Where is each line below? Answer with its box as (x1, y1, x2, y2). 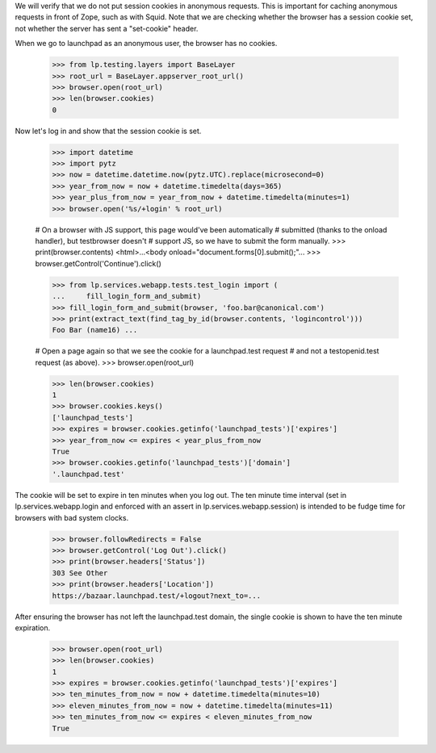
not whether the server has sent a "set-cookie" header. (15, 23, 199, 33)
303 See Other (52, 568, 108, 577)
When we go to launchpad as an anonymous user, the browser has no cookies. (15, 39, 278, 48)
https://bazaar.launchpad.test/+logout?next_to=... (52, 591, 262, 600)
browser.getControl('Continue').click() (35, 258, 161, 268)
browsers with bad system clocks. (15, 512, 129, 522)
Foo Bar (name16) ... (52, 325, 138, 335)
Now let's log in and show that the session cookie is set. (15, 126, 202, 136)
